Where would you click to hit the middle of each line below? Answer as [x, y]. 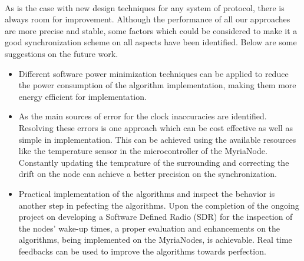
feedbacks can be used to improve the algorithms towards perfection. [142, 251]
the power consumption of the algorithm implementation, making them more [157, 85]
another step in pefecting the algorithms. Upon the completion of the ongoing [159, 205]
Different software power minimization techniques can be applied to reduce [153, 73]
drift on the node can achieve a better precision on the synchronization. [148, 174]
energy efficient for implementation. [82, 96]
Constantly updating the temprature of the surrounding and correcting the [154, 162]
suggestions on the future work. [62, 53]
